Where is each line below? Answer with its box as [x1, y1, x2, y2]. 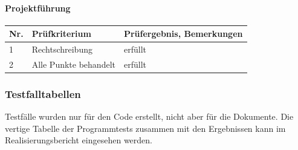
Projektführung [5, 1, 71, 14]
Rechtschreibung [31, 43, 92, 56]
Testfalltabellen [5, 86, 81, 101]
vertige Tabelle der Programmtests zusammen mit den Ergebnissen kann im [5, 122, 286, 134]
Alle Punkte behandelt [31, 57, 115, 70]
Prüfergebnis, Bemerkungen [123, 27, 243, 40]
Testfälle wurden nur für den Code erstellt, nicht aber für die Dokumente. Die [5, 110, 294, 123]
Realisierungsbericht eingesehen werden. [5, 134, 152, 146]
